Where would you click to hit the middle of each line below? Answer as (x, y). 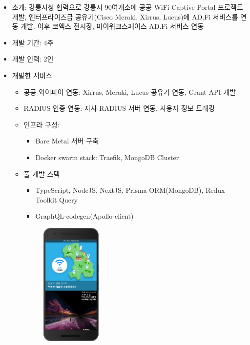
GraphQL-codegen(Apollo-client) (84, 216)
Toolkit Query (56, 199)
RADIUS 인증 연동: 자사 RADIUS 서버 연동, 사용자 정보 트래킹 (119, 108)
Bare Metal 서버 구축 (67, 141)
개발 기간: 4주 (33, 42)
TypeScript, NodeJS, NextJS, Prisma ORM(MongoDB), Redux (130, 190)
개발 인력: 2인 (33, 59)
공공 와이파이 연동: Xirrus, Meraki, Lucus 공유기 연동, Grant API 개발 (130, 91)
